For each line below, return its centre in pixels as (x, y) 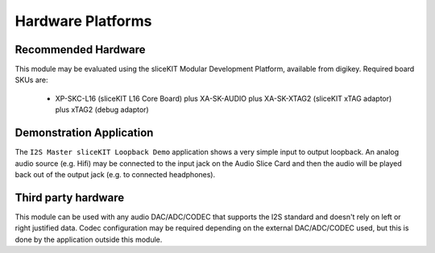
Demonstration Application (84, 133)
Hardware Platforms (83, 21)
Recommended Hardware (80, 50)
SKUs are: (31, 80)
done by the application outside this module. (89, 239)
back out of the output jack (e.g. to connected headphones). (115, 174)
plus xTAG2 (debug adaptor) (102, 110)
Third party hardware (70, 197)
